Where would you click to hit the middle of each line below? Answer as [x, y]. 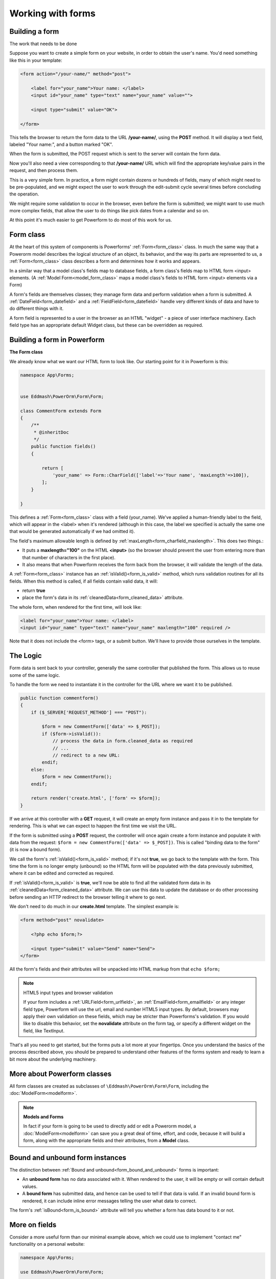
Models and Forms [43, 1117]
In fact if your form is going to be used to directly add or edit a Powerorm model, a [110, 1126]
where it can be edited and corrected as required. [62, 873]
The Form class [26, 352]
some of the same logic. [35, 675]
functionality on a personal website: [47, 1244]
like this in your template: [36, 60]
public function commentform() [60, 698]
